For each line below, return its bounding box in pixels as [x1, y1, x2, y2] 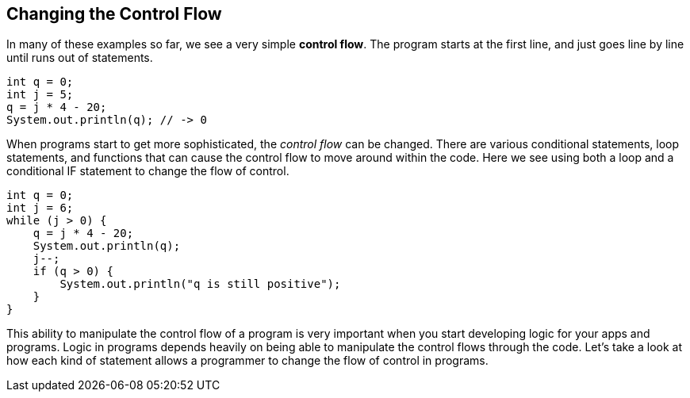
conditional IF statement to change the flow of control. [6, 164, 289, 178]
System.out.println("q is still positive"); [59, 277, 341, 291]
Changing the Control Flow [6, 4, 222, 24]
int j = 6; [6, 201, 74, 215]
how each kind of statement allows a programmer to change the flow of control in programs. [6, 354, 489, 368]
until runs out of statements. [6, 51, 153, 65]
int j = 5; [6, 88, 74, 101]
